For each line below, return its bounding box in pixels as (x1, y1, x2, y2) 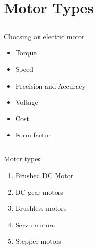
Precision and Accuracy (15, 80, 86, 91)
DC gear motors (15, 186, 63, 197)
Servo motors (15, 219, 55, 229)
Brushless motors (15, 203, 67, 213)
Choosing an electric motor (4, 31, 85, 41)
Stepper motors (15, 236, 61, 246)
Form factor (15, 130, 51, 140)
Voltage (15, 97, 38, 107)
